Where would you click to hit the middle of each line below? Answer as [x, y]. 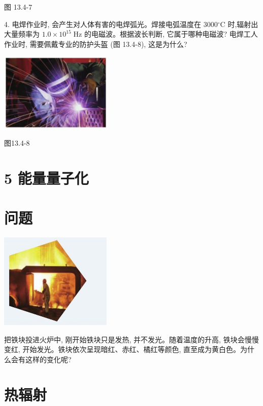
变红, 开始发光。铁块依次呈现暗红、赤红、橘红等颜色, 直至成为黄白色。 [122, 349]
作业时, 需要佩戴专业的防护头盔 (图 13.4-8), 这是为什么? [96, 44]
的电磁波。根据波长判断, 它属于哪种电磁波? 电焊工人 [171, 34]
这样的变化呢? [48, 359]
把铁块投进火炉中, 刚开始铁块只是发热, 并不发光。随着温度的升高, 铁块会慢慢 [131, 339]
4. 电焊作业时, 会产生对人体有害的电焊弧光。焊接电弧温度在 [103, 24]
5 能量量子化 [46, 178]
